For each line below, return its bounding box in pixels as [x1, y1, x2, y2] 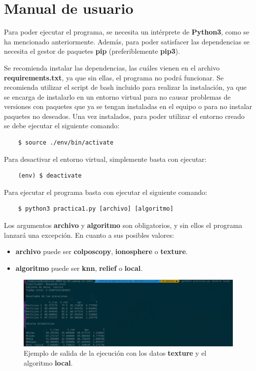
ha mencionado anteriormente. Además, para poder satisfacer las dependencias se [4, 36, 250, 46]
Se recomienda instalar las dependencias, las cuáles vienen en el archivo [4, 62, 220, 73]
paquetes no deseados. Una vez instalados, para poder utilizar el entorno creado [4, 111, 245, 121]
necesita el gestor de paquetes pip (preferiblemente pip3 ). [4, 46, 180, 56]
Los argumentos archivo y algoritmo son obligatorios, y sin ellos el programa [4, 220, 243, 230]
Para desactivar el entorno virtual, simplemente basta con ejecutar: [4, 153, 207, 164]
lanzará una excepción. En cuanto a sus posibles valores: [4, 229, 174, 240]
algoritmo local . [24, 357, 73, 368]
